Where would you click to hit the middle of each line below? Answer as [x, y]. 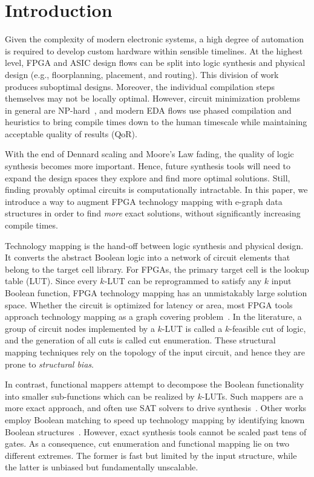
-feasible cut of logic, [268, 328]
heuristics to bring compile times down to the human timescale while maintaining [156, 122]
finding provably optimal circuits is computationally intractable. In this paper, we [156, 190]
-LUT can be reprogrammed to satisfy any [183, 281]
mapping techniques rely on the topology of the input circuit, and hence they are [155, 352]
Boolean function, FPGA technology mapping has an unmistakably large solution [156, 293]
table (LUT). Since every [51, 281]
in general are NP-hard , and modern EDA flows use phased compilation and [148, 110]
